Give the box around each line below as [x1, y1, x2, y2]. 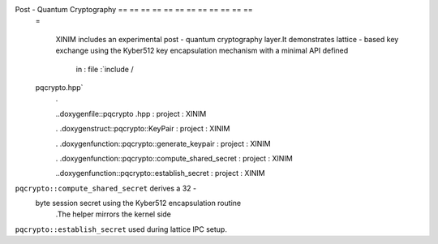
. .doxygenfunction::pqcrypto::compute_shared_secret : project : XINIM [55, 153, 294, 163]
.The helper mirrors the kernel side [55, 209, 172, 219]
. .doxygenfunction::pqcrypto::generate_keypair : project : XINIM [55, 139, 271, 148]
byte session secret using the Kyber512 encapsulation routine [35, 199, 242, 208]
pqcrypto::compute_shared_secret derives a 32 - [15, 183, 197, 193]
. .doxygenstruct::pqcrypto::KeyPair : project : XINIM [55, 124, 230, 134]
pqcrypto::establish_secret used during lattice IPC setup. [15, 224, 227, 234]
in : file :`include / [75, 64, 134, 74]
